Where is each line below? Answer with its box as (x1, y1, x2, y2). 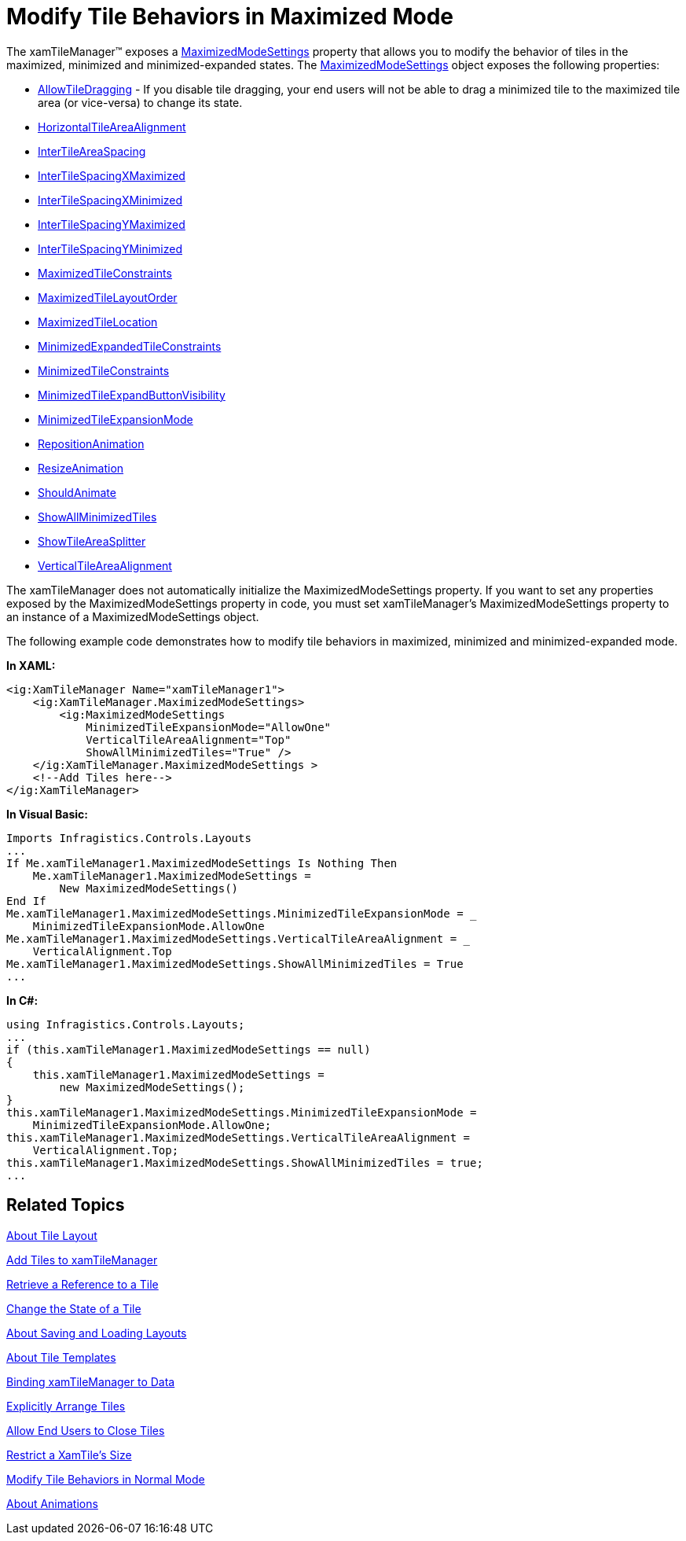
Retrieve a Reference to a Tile (6, 1277, 159, 1291)
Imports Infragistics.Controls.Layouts (6, 831, 251, 844)
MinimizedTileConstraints (38, 363, 170, 377)
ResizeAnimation (38, 461, 124, 475)
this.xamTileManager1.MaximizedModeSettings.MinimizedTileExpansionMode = (6, 1105, 477, 1119)
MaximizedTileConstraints (38, 266, 172, 280)
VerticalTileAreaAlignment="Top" (86, 733, 292, 746)
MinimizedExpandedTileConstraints (38, 339, 222, 353)
